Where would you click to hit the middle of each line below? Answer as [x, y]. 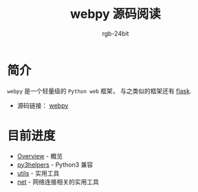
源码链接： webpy [43, 105]
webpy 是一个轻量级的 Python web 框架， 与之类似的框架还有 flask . [99, 91]
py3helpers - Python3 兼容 [55, 165]
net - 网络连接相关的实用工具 [58, 182]
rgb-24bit [115, 33]
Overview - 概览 [40, 156]
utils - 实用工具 [38, 173]
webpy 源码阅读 [115, 14]
